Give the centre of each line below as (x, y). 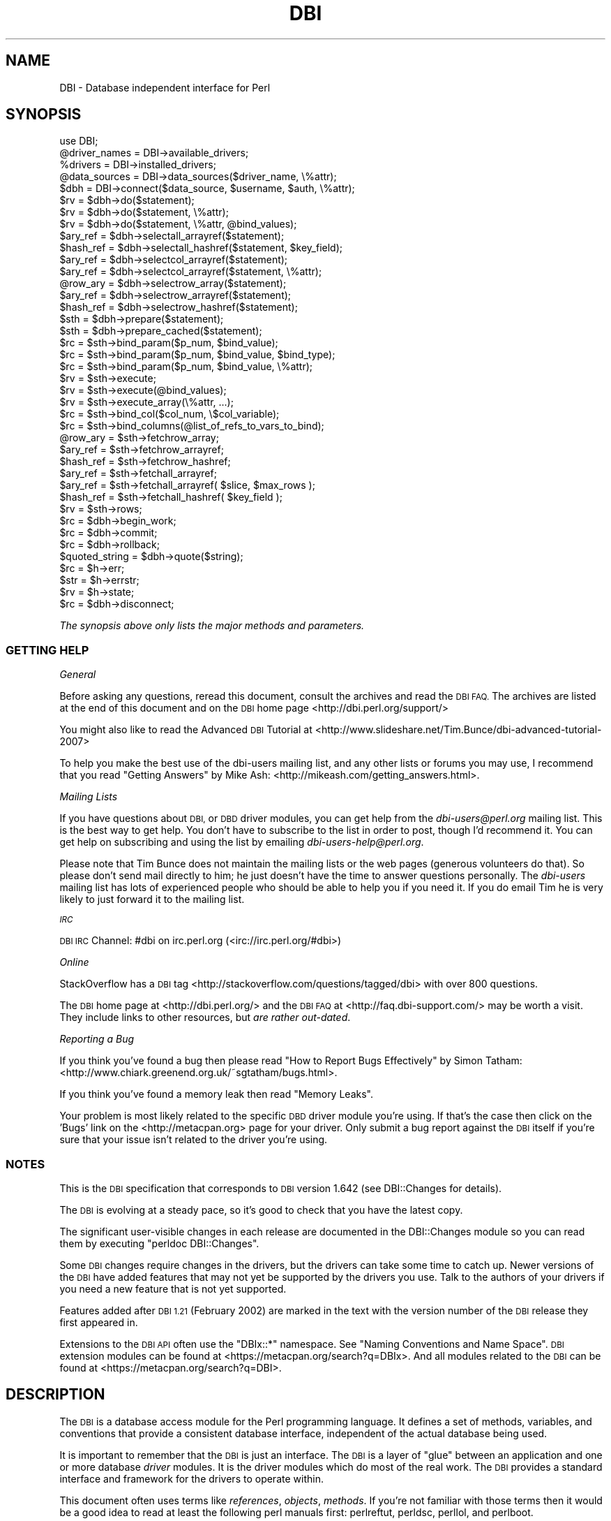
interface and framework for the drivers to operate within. (191, 1478)
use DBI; (79, 141)
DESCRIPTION (55, 1395)
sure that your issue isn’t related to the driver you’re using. (194, 1140)
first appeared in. (99, 1322)
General (78, 675)
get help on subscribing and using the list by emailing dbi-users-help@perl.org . (242, 842)
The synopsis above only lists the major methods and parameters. (212, 626)
